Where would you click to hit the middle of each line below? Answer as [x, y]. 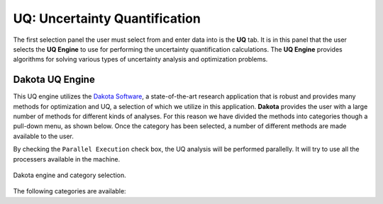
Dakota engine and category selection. [70, 175]
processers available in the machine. [67, 159]
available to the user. [44, 136]
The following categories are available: [70, 191]
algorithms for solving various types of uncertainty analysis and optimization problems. [140, 59]
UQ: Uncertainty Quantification [107, 18]
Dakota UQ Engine [54, 80]
